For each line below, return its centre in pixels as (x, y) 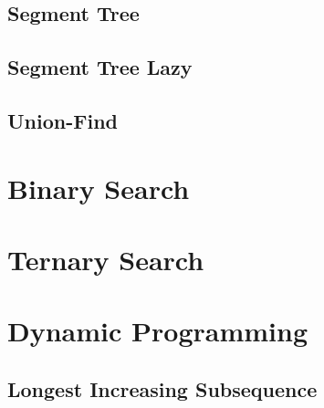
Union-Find (63, 120)
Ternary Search (106, 259)
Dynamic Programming (158, 331)
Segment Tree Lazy (100, 67)
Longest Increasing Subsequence (162, 388)
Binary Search (99, 188)
